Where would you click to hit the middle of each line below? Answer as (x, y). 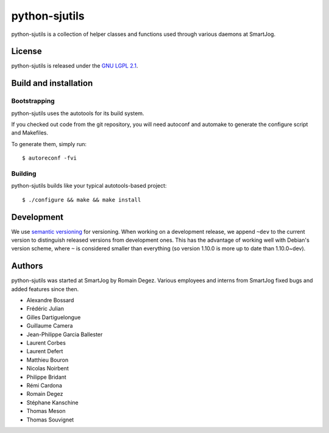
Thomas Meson (46, 411)
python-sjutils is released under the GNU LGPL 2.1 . (75, 66)
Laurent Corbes (46, 343)
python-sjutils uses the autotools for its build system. (78, 113)
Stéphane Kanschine (52, 403)
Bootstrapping (33, 101)
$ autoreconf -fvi (50, 158)
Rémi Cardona (44, 385)
